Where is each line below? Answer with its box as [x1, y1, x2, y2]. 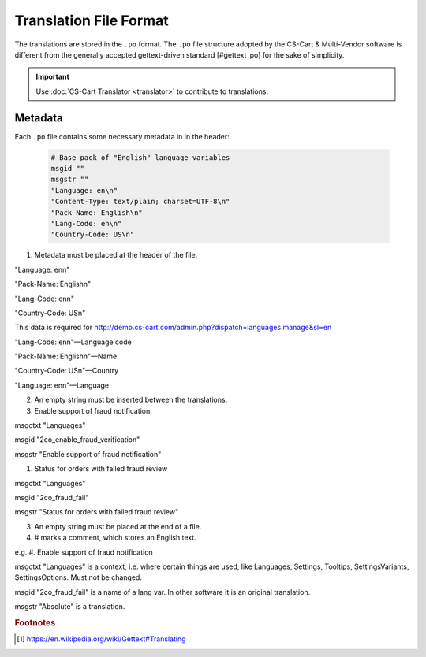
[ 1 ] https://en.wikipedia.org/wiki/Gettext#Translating [17, 634, 186, 644]
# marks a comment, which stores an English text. [34, 533, 196, 543]
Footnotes [14, 617, 56, 628]
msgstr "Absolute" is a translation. [14, 602, 125, 611]
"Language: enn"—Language [14, 380, 110, 390]
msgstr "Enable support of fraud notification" [14, 449, 162, 458]
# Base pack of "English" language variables [50, 153, 230, 161]
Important [35, 72, 70, 82]
